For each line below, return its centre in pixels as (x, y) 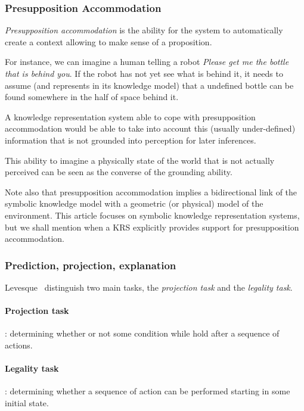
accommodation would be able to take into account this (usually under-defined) (150, 128)
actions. (19, 345)
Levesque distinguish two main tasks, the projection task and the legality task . (149, 287)
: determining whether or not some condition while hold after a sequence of (142, 333)
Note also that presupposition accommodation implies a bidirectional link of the (151, 192)
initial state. (27, 402)
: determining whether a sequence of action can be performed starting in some (148, 391)
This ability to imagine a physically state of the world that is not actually (140, 160)
